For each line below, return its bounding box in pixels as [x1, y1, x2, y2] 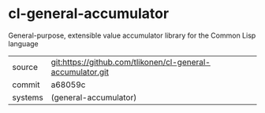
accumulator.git [50, 66, 109, 77]
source [12, 61, 38, 72]
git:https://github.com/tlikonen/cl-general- [50, 56, 211, 67]
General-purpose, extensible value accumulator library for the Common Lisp [8, 31, 256, 40]
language [8, 38, 39, 48]
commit [12, 79, 40, 90]
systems [12, 92, 43, 103]
